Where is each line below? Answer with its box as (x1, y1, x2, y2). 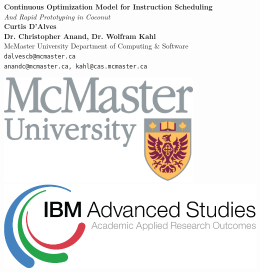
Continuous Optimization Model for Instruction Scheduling (4, 1, 212, 11)
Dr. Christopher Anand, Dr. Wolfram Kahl (4, 30, 156, 41)
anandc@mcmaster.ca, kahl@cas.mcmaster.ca (4, 62, 147, 70)
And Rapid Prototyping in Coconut (4, 11, 110, 21)
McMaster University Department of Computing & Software (4, 40, 188, 51)
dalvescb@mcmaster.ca (4, 52, 76, 60)
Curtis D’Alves (4, 21, 56, 31)
